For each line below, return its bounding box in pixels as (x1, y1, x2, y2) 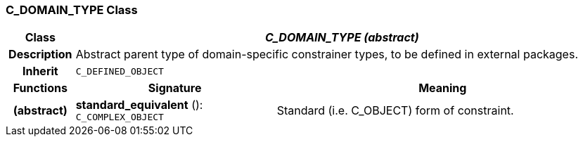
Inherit (22, 64, 58, 79)
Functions (13, 81, 68, 96)
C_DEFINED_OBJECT (75, 65, 164, 77)
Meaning (418, 81, 467, 96)
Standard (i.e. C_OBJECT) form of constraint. (276, 103, 514, 117)
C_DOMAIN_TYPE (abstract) (264, 30, 419, 45)
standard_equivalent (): (75, 98, 203, 112)
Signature (148, 81, 202, 96)
